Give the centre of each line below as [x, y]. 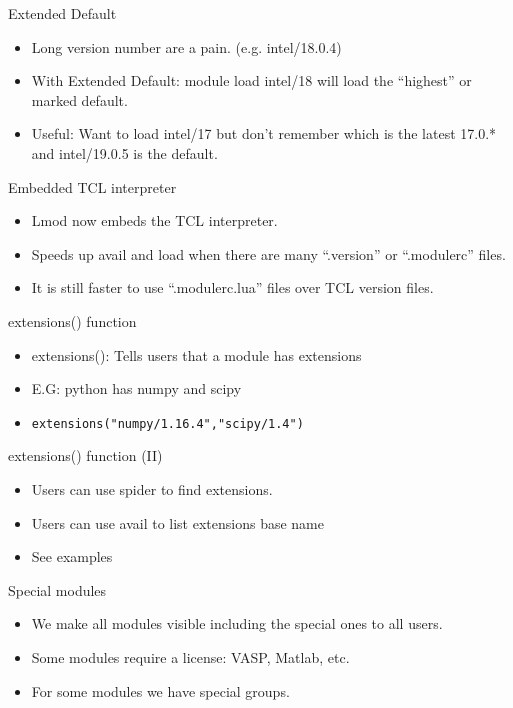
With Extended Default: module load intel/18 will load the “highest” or [251, 80]
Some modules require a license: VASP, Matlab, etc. [190, 656]
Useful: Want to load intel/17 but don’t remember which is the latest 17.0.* [264, 133]
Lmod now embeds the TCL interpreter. [154, 220]
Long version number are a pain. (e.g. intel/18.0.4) [186, 46]
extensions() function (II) [85, 455]
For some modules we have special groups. [160, 690]
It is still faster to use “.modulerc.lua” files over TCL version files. [232, 287]
